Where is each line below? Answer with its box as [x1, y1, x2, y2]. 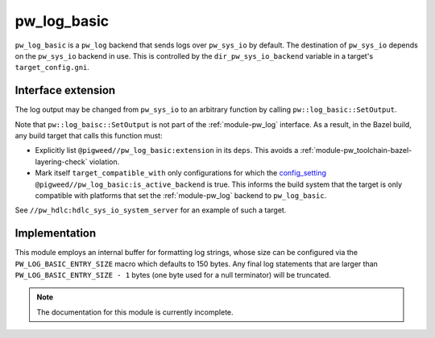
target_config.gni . [14, 63, 90, 72]
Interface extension [14, 84, 116, 97]
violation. [89, 157, 120, 167]
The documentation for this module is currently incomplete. [36, 307, 234, 317]
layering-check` [35, 157, 88, 167]
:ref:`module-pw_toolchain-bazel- [300, 146, 412, 155]
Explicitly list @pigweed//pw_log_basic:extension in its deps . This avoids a [35, 146, 299, 155]
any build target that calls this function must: [14, 131, 163, 141]
